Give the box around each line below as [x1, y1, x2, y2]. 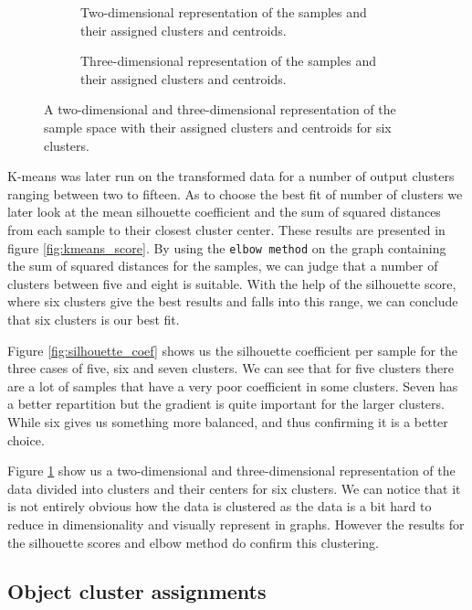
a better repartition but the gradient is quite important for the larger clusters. [7, 394, 445, 413]
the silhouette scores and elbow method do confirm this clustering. [7, 532, 379, 551]
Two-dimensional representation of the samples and [80, 3, 367, 21]
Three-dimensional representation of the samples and [80, 51, 376, 70]
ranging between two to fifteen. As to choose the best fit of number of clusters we [7, 184, 463, 203]
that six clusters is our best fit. [7, 309, 180, 328]
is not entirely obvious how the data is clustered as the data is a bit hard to [7, 497, 432, 516]
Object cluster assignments [7, 577, 267, 605]
